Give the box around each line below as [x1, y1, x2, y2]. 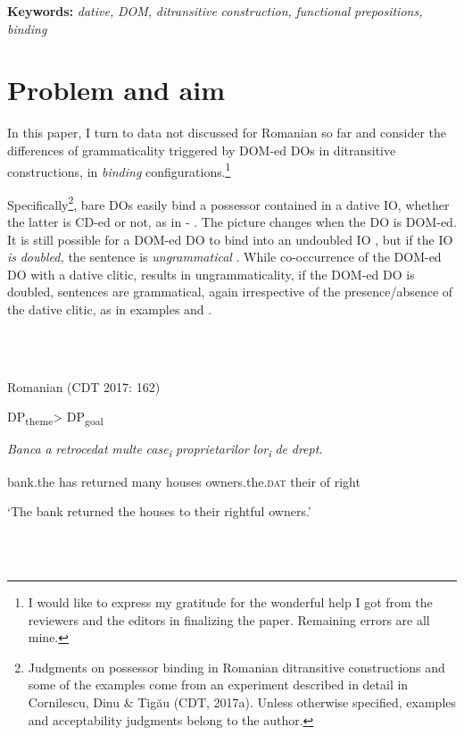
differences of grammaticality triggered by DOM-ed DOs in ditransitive [7, 140, 396, 159]
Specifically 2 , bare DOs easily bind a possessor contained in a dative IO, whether [7, 192, 450, 213]
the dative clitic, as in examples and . [7, 299, 212, 318]
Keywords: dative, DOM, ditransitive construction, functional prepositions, [7, 2, 423, 20]
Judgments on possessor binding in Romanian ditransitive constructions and [28, 657, 445, 676]
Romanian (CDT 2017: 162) [7, 377, 161, 396]
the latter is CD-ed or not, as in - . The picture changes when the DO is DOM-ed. [7, 213, 457, 230]
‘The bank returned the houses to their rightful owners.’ [7, 502, 311, 521]
